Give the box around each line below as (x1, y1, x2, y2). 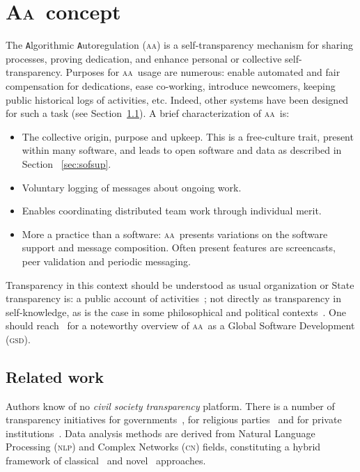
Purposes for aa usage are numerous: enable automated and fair (65, 65, 341, 79)
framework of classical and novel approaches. (6, 453, 206, 468)
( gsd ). (6, 331, 31, 346)
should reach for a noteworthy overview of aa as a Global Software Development (6, 318, 355, 333)
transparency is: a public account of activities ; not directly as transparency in (6, 291, 342, 306)
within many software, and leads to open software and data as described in (22, 143, 342, 157)
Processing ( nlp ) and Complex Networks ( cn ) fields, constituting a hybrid (6, 439, 321, 454)
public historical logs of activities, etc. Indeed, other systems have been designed (6, 92, 349, 107)
